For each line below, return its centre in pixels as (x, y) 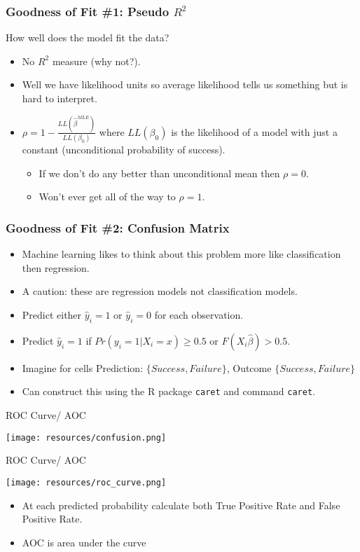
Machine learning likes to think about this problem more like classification (181, 254)
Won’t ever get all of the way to (107, 196)
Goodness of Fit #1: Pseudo (88, 11)
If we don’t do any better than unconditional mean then (159, 173)
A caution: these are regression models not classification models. (160, 291)
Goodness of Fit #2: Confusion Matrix (118, 227)
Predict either (52, 315)
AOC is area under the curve (84, 542)
